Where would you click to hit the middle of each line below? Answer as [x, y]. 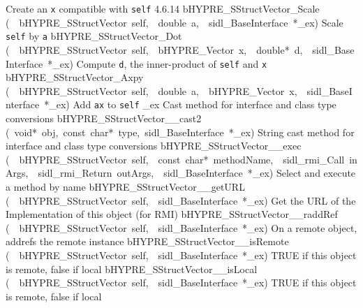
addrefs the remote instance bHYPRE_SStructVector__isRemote [147, 241]
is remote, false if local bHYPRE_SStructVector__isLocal [132, 269]
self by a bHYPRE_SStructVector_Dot [94, 36]
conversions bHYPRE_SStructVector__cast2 [104, 118]
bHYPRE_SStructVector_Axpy [75, 77]
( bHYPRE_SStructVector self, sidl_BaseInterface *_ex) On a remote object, [181, 227]
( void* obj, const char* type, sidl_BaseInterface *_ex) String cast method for [180, 132]
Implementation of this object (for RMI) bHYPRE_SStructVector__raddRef [172, 214]
